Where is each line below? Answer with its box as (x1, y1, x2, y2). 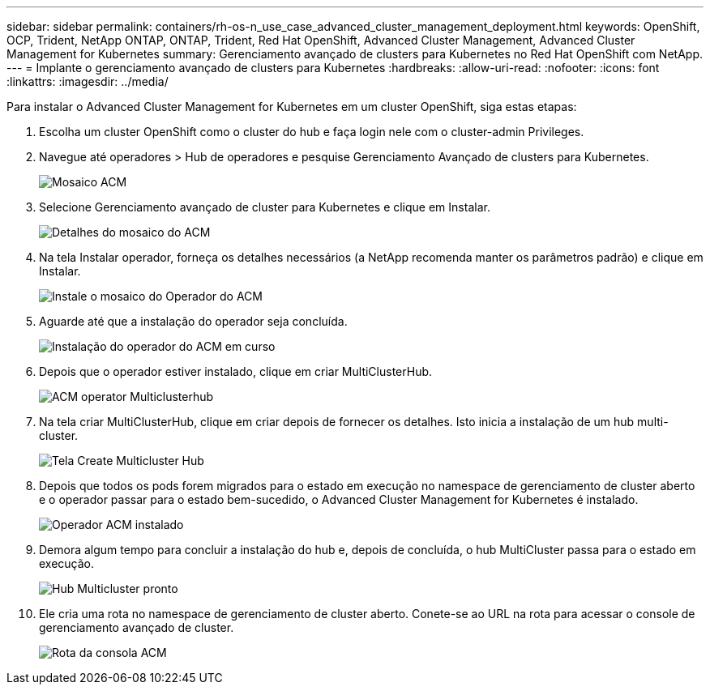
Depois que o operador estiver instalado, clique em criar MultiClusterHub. (39, 365, 433, 378)
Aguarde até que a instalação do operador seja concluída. (39, 314, 348, 328)
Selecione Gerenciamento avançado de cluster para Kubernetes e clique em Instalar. (39, 200, 490, 214)
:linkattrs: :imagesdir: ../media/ (6, 75, 169, 88)
